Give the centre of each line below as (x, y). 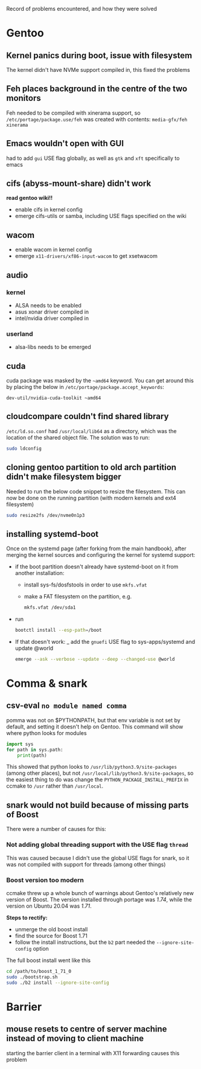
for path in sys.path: (35, 750)
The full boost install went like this (49, 960)
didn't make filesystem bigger (64, 477)
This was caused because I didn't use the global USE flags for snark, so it (98, 858)
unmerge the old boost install (51, 929)
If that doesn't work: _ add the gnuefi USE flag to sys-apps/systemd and (105, 641)
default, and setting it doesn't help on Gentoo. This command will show (95, 727)
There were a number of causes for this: (56, 829)
